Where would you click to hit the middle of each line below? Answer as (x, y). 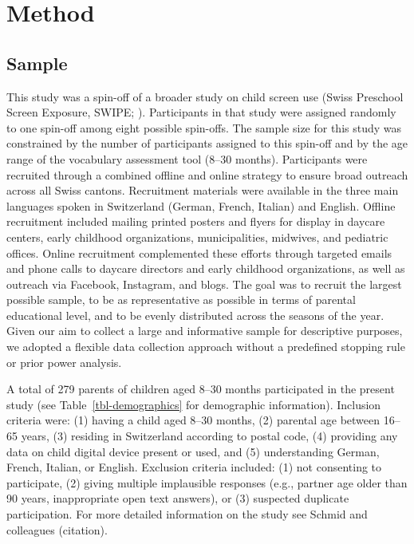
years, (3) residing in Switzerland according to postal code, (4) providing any (209, 436)
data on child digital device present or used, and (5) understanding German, (193, 451)
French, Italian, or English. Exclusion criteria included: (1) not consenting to (194, 467)
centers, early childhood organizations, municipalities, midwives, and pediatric (197, 237)
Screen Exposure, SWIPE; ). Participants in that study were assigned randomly (201, 112)
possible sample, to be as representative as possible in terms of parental (181, 300)
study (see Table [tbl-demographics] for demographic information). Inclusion (194, 404)
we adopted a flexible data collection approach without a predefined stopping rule (206, 347)
